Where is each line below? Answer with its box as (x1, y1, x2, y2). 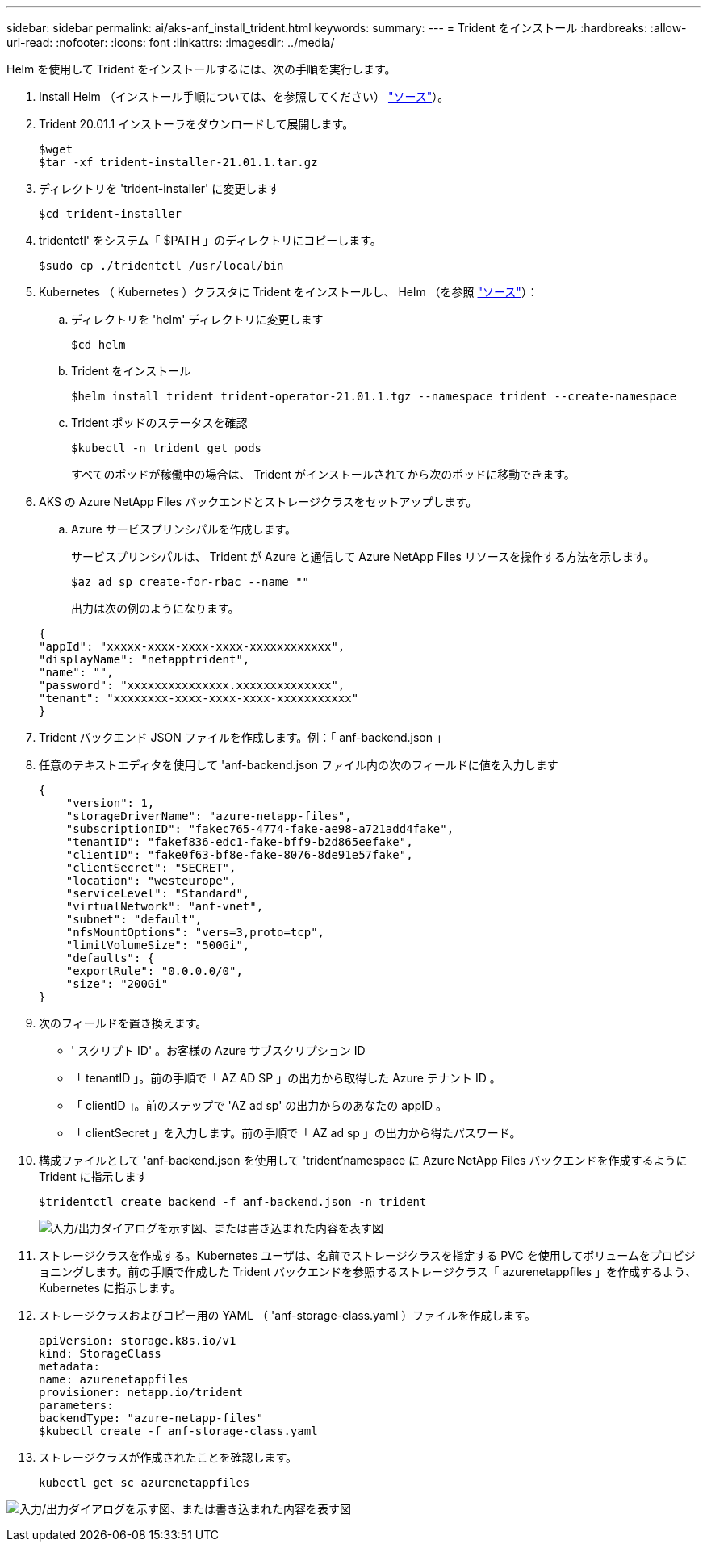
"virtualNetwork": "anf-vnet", (65, 900, 264, 913)
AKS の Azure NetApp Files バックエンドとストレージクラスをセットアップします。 (39, 495, 478, 508)
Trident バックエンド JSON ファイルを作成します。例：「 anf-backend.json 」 (39, 730, 447, 744)
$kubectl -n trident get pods (71, 441, 262, 454)
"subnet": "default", (65, 913, 203, 926)
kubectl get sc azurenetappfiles (39, 1476, 250, 1489)
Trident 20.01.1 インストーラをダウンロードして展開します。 (39, 117, 354, 131)
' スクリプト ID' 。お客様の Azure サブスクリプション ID (71, 1044, 366, 1057)
